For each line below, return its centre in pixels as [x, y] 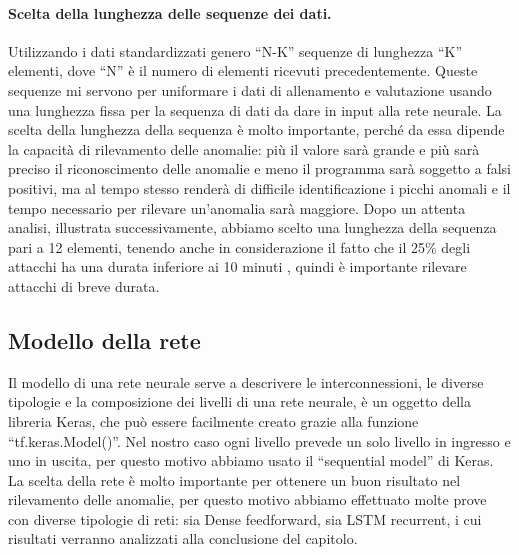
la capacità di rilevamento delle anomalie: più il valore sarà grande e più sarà [244, 148]
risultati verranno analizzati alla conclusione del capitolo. [183, 538]
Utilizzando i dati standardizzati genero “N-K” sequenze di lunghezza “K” [235, 50]
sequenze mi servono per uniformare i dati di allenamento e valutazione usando [250, 89]
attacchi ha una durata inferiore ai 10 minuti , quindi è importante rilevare [237, 266]
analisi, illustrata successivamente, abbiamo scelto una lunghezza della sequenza [252, 227]
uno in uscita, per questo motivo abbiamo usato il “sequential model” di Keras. [251, 460]
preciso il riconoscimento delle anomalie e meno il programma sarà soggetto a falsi [259, 168]
